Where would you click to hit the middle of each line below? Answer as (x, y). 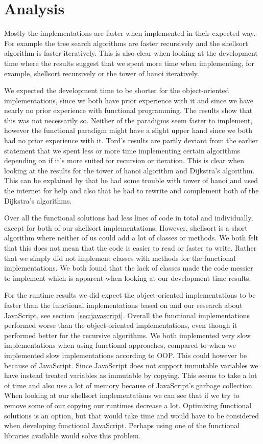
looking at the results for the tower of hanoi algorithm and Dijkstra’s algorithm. (129, 170)
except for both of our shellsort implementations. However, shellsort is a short (126, 227)
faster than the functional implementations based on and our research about (123, 305)
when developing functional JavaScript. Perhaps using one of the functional (122, 425)
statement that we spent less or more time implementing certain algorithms (122, 150)
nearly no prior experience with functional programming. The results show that (128, 110)
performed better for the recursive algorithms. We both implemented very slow (127, 335)
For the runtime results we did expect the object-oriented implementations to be (130, 295)
